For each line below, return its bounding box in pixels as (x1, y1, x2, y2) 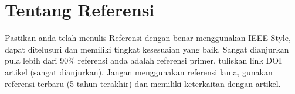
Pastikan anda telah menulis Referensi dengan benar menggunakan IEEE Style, (5, 32, 291, 44)
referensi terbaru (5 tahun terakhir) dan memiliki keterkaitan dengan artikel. (5, 77, 281, 89)
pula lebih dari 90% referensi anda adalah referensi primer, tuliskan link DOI (5, 54, 282, 67)
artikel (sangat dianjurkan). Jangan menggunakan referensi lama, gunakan (5, 65, 273, 78)
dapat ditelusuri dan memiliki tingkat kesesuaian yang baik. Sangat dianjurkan (5, 43, 289, 55)
